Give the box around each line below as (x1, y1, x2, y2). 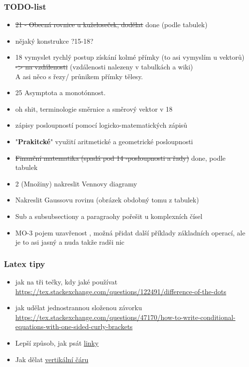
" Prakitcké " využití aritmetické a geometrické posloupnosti (15, 136, 193, 146)
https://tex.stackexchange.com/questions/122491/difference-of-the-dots (15, 286, 226, 296)
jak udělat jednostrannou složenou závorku (15, 302, 142, 313)
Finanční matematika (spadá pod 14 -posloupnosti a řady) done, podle (15, 152, 226, 163)
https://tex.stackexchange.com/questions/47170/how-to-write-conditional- (15, 312, 235, 322)
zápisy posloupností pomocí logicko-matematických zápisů (15, 120, 187, 130)
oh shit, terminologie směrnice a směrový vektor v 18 (15, 103, 173, 114)
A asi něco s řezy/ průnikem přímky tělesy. (15, 71, 143, 81)
